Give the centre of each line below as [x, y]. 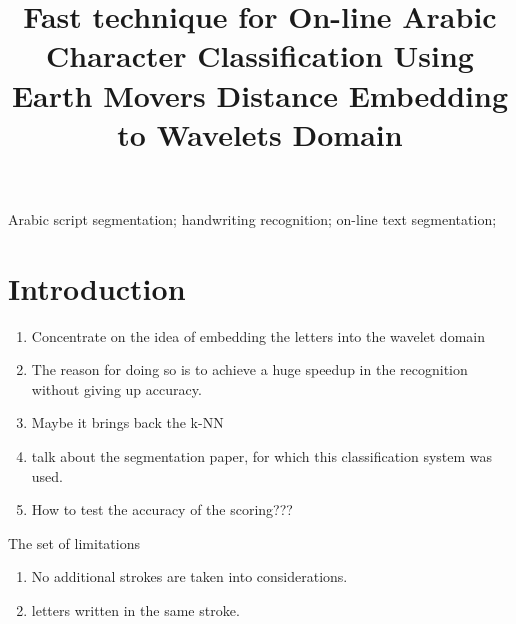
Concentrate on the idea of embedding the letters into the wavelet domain [258, 335]
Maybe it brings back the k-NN [127, 422]
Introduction [97, 287]
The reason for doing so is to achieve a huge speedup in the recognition [249, 369]
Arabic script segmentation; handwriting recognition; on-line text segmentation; [252, 218]
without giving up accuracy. [116, 388]
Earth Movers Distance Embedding [260, 94]
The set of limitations [74, 542]
